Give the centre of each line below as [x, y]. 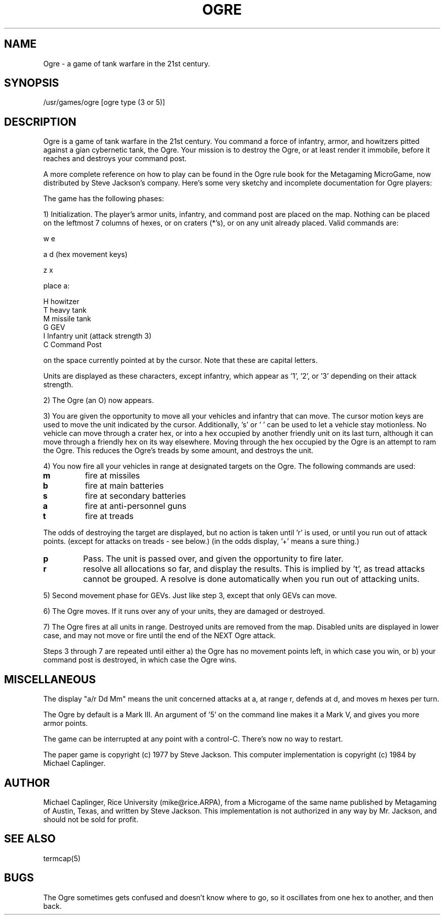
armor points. [66, 723]
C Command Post [72, 345]
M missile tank [67, 319]
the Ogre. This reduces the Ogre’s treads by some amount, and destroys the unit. [178, 451]
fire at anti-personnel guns [136, 506]
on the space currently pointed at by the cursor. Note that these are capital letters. [180, 360]
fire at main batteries [124, 486]
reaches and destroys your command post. [115, 159]
